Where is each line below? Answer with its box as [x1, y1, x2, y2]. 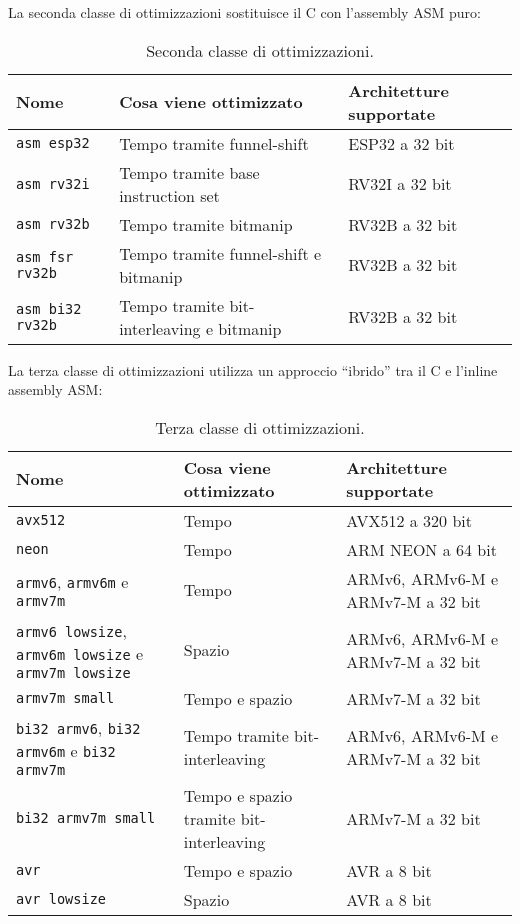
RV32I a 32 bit [348, 172, 452, 196]
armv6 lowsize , [16, 618, 127, 642]
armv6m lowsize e [16, 641, 144, 665]
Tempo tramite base [119, 160, 260, 184]
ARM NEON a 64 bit [346, 537, 497, 561]
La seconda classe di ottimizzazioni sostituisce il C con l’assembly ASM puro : [8, 2, 481, 22]
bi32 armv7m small [16, 810, 156, 827]
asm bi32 [16, 300, 82, 317]
